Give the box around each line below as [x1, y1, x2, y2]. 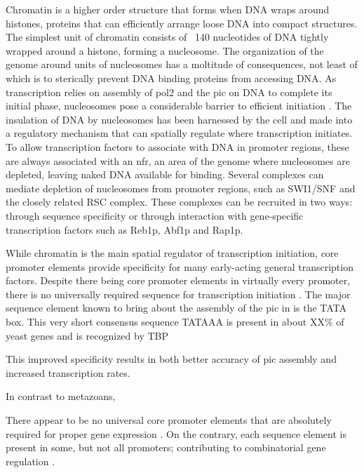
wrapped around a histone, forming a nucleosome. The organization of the [6, 43, 324, 58]
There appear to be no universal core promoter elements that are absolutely [6, 413, 332, 427]
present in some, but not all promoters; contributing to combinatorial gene [6, 440, 326, 455]
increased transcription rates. [6, 365, 130, 380]
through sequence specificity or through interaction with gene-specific [6, 208, 304, 222]
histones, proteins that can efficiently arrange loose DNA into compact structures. [6, 15, 358, 30]
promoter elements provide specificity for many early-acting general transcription [6, 259, 353, 274]
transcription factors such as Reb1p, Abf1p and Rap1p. [6, 222, 243, 236]
